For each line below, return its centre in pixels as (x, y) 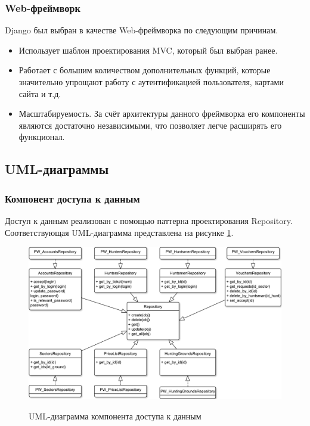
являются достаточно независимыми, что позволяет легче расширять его (150, 125)
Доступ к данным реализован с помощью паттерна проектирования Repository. (149, 220)
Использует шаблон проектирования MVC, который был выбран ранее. (148, 50)
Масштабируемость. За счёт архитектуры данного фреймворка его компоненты (162, 114)
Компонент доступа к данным (72, 198)
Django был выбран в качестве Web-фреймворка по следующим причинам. (142, 30)
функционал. (42, 137)
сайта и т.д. (40, 93)
